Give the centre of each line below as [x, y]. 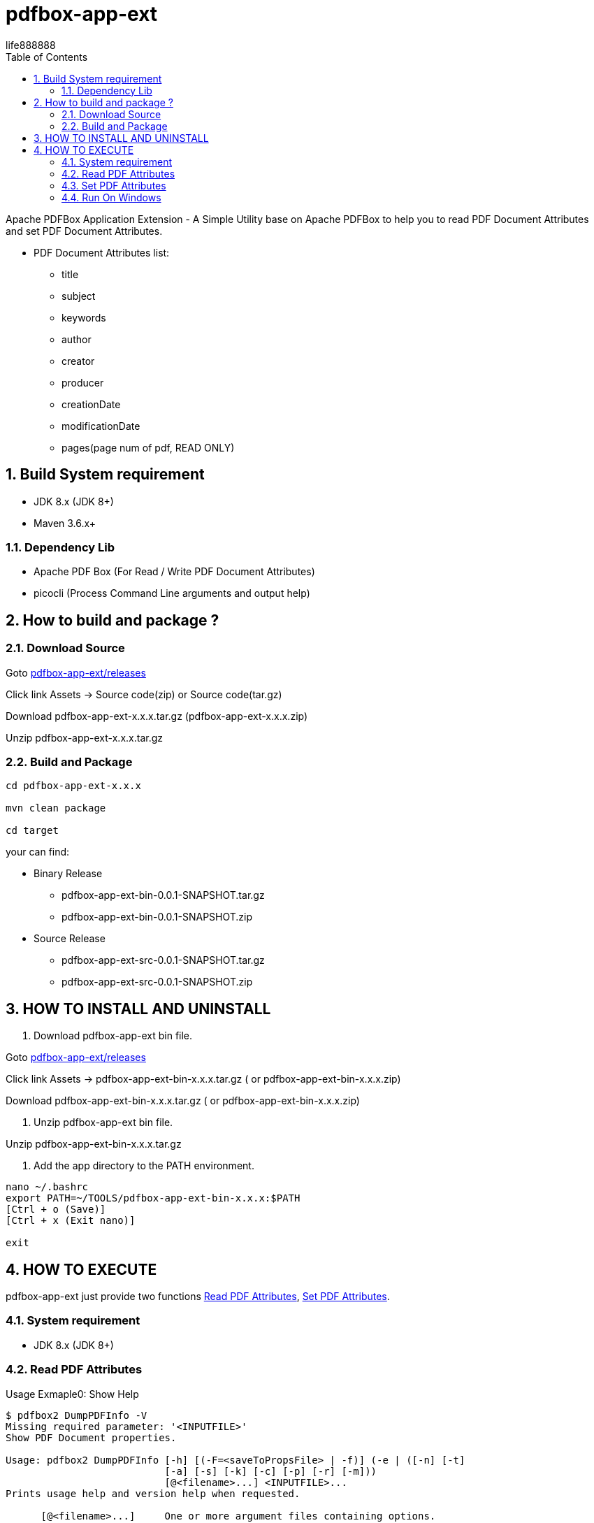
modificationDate [101, 426]
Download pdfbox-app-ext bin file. [113, 1036]
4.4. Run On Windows [111, 197]
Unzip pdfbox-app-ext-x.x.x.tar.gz [84, 737]
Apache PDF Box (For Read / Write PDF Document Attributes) [174, 572]
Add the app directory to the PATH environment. [144, 1166]
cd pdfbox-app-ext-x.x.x [73, 786]
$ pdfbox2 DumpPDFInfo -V [77, 1415]
